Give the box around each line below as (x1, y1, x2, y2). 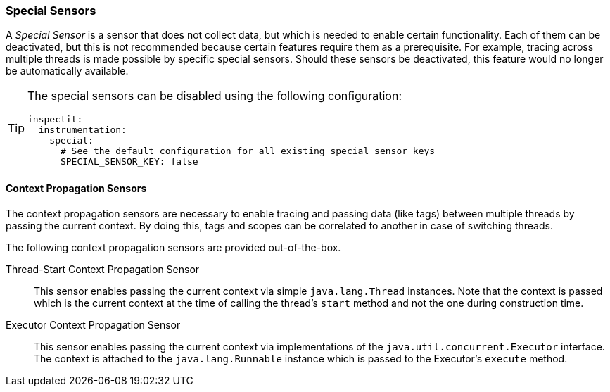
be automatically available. (6, 65, 129, 77)
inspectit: (27, 114, 83, 125)
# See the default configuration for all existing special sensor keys (60, 146, 436, 157)
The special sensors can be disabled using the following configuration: (27, 89, 402, 103)
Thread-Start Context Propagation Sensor (6, 263, 200, 275)
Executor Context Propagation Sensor (6, 318, 181, 331)
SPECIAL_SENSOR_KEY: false (60, 156, 198, 167)
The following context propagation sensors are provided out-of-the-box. (6, 241, 341, 253)
